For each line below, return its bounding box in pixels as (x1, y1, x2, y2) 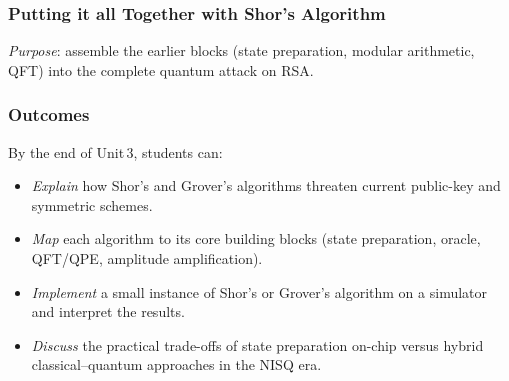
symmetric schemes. (31, 194, 153, 215)
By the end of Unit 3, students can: (8, 141, 223, 162)
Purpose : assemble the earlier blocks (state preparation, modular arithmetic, (8, 40, 475, 61)
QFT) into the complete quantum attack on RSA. (8, 59, 314, 80)
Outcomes (8, 102, 90, 127)
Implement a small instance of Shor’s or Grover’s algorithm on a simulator (31, 281, 488, 302)
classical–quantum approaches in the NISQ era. (31, 354, 322, 375)
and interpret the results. (31, 301, 185, 322)
